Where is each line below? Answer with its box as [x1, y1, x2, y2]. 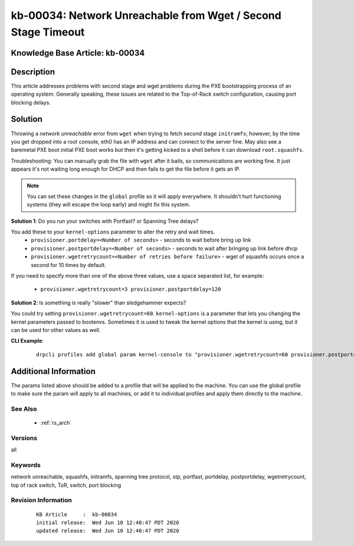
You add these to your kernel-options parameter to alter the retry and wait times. [11, 228, 215, 236]
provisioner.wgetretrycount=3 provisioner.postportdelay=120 [40, 286, 221, 292]
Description [11, 67, 55, 77]
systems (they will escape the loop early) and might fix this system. [27, 201, 191, 208]
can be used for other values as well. [11, 326, 101, 333]
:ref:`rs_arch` [40, 420, 72, 427]
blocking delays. [11, 99, 51, 106]
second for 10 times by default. [31, 261, 106, 268]
